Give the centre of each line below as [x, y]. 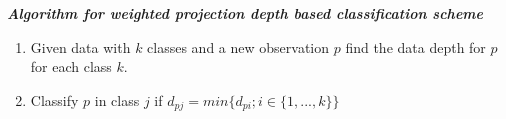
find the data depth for [415, 46]
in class [117, 99]
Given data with [80, 46]
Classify [54, 99]
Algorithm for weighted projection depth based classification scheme [245, 13]
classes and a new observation [238, 46]
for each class [71, 66]
